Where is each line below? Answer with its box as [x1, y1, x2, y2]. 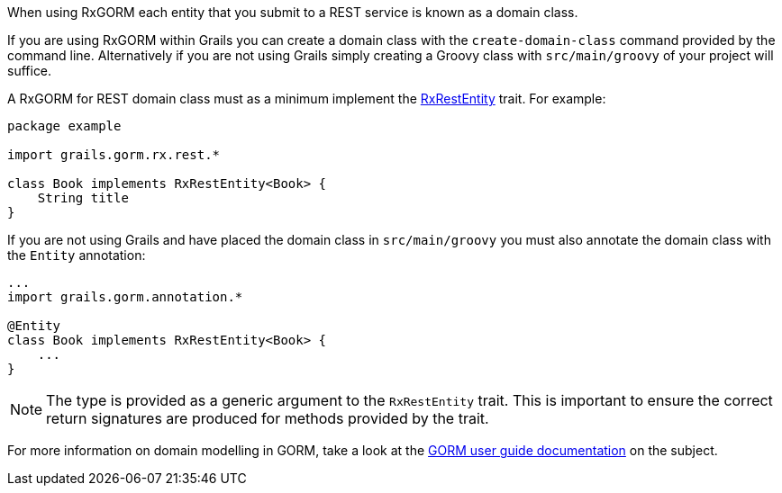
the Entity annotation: [7, 247, 146, 263]
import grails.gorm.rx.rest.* [7, 148, 221, 162]
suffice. [7, 63, 52, 78]
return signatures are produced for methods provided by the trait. [46, 409, 489, 427]
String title [37, 191, 129, 205]
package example [7, 119, 122, 133]
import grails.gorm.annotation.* [7, 290, 243, 304]
